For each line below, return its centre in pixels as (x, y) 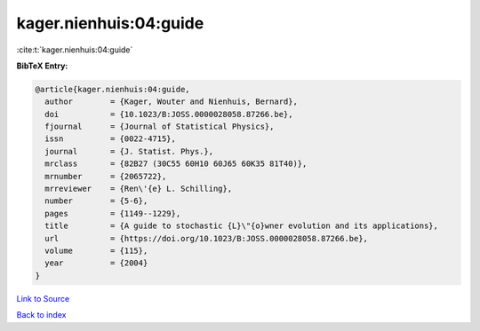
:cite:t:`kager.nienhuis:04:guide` (75, 50)
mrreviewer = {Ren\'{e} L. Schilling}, (139, 189)
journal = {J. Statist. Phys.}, (129, 151)
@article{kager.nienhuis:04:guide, (112, 89)
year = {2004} (96, 263)
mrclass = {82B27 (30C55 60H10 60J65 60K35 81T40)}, (176, 164)
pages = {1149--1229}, (113, 213)
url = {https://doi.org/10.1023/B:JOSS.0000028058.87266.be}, (207, 238)
